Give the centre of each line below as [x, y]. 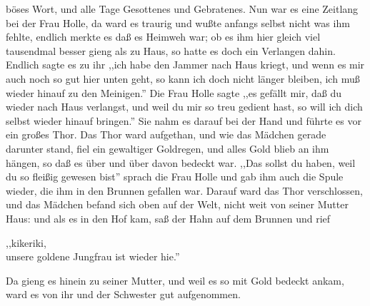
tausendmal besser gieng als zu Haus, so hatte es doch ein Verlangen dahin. [171, 50]
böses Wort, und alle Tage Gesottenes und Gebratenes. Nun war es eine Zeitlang [182, 9]
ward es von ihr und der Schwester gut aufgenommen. [123, 294]
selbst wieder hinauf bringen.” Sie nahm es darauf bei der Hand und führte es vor [184, 120]
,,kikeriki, [26, 242]
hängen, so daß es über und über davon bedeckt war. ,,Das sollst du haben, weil [181, 162]
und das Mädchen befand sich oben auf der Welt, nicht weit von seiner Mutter [177, 204]
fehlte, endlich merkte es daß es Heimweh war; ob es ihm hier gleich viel [163, 37]
